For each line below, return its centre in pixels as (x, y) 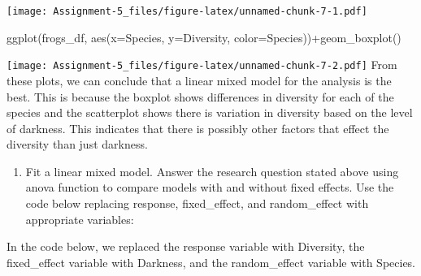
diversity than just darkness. (77, 144)
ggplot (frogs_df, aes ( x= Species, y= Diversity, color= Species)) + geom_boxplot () (204, 37)
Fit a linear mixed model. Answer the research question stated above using (212, 171)
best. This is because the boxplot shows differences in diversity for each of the (200, 96)
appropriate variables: (80, 219)
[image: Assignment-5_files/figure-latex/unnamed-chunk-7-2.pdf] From (202, 65)
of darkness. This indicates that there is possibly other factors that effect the (198, 128)
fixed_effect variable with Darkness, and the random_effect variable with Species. (211, 262)
